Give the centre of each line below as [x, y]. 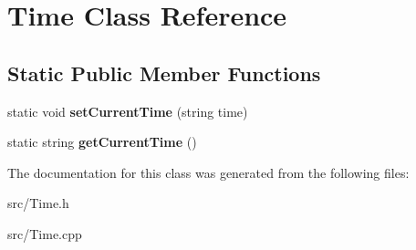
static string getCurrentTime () [102, 142]
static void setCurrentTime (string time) [128, 111]
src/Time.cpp [45, 233]
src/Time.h [38, 203]
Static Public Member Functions [164, 73]
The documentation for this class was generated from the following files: [208, 172]
